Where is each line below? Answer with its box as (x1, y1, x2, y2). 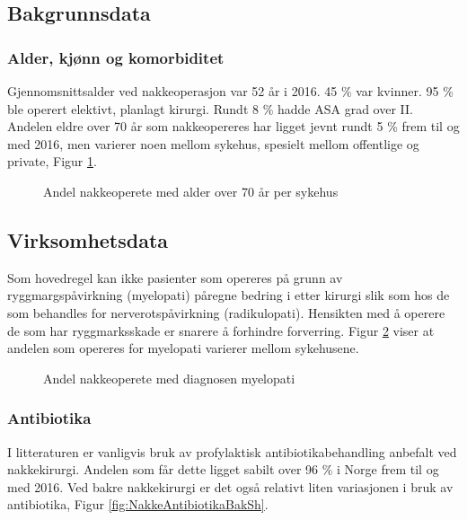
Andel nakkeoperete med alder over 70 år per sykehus (43, 181, 339, 200)
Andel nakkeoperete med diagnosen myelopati (43, 368, 295, 387)
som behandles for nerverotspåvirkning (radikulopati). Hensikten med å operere (7, 303, 445, 322)
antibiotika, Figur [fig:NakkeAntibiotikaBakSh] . (7, 495, 269, 514)
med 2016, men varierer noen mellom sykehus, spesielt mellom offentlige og (7, 134, 419, 153)
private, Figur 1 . (7, 152, 97, 171)
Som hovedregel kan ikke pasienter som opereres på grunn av (7, 268, 343, 286)
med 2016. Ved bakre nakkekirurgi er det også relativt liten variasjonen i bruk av (7, 477, 454, 496)
